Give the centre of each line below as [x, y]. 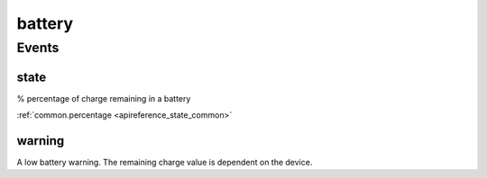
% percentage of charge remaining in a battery [104, 98]
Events [38, 48]
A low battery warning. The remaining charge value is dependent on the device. [165, 163]
